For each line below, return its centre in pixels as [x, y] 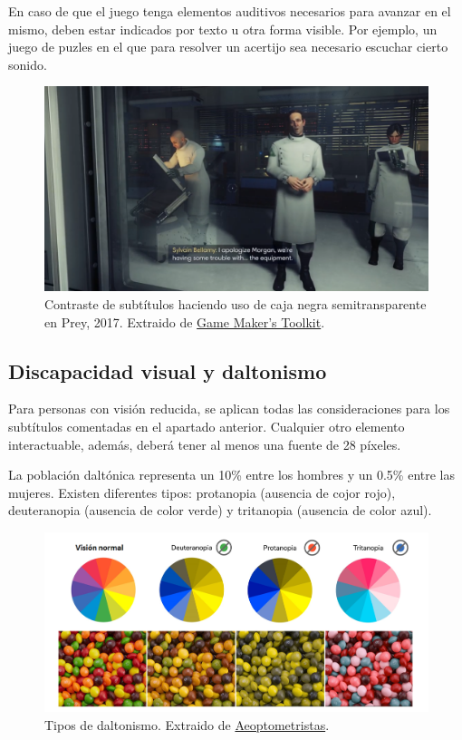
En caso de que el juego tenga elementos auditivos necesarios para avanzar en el [230, 11]
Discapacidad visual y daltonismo [168, 370]
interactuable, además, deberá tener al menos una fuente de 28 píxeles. [205, 444]
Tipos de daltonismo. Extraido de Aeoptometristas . [187, 724]
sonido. [28, 64]
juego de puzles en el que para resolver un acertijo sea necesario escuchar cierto [228, 47]
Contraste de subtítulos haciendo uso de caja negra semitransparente [236, 304]
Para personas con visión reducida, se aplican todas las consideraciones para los [229, 409]
